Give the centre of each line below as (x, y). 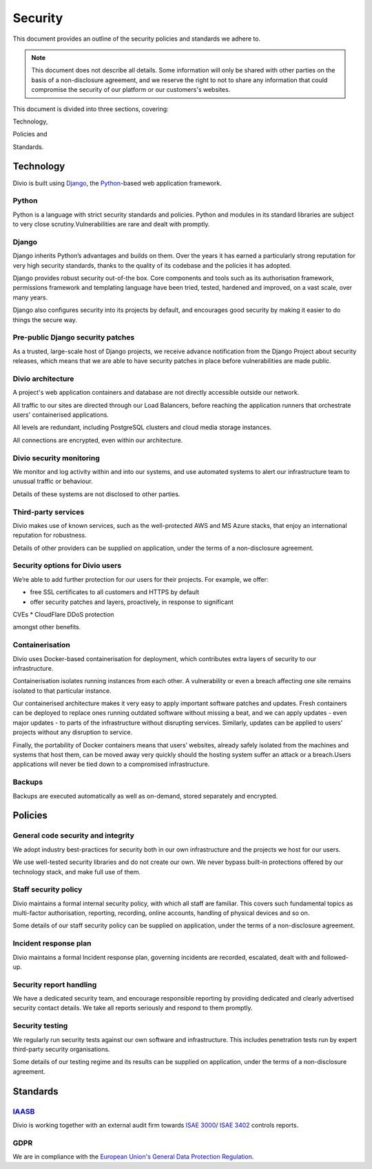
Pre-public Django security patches (74, 337)
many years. (30, 297)
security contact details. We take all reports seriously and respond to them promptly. (133, 1008)
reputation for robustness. (50, 536)
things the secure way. (45, 320)
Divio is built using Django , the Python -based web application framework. (117, 183)
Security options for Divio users (67, 566)
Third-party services (49, 512)
